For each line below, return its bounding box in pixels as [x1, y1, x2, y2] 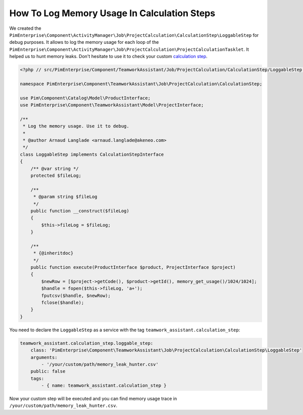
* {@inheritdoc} [33, 250, 74, 256]
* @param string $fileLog [33, 194, 98, 200]
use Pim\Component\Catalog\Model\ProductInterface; [20, 95, 151, 101]
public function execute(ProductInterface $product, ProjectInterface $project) [30, 265, 236, 270]
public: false [30, 369, 66, 374]
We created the [9, 25, 41, 31]
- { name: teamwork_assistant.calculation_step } [41, 383, 167, 388]
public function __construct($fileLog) [30, 208, 130, 214]
